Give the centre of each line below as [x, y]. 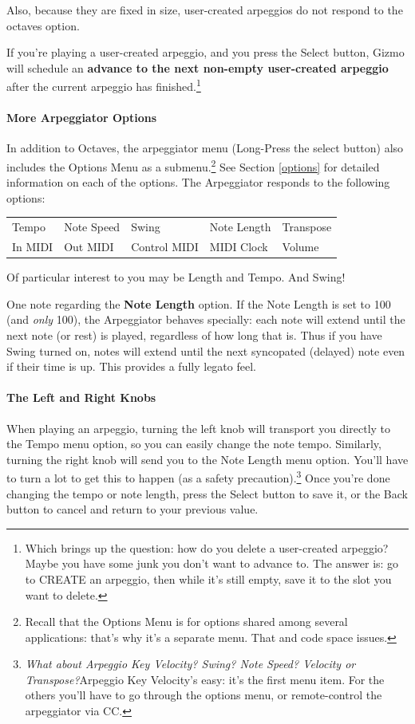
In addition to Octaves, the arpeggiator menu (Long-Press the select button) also [205, 148]
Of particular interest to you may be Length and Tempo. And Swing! [176, 277]
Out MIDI [89, 247]
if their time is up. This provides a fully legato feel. [131, 366]
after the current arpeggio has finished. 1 [104, 85]
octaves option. [43, 25]
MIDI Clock [239, 247]
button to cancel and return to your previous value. [132, 509]
